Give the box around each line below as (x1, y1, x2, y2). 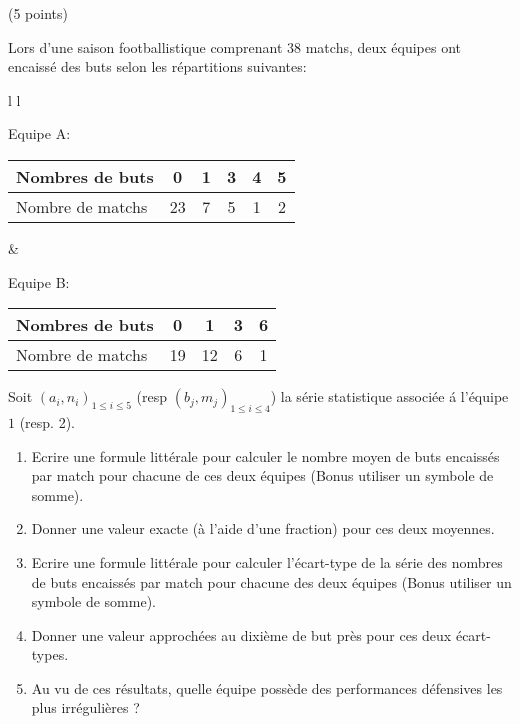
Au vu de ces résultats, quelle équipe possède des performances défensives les (31, 677, 503, 698)
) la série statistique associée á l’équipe (270, 386, 509, 407)
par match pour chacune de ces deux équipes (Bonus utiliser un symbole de (31, 465, 494, 486)
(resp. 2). (19, 411, 76, 432)
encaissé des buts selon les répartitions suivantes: (8, 56, 307, 77)
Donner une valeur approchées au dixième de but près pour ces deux (31, 624, 452, 645)
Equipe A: (8, 123, 71, 144)
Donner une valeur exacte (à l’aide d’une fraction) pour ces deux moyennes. (31, 518, 495, 539)
